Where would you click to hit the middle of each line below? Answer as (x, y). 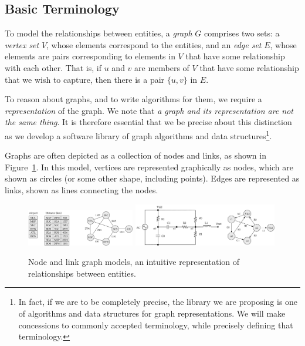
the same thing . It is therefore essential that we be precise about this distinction (148, 122)
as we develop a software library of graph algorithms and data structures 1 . (138, 135)
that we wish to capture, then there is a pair (85, 79)
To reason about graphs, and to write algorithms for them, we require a (133, 99)
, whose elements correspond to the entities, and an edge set (154, 44)
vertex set (22, 44)
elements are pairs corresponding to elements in (90, 56)
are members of (162, 67)
